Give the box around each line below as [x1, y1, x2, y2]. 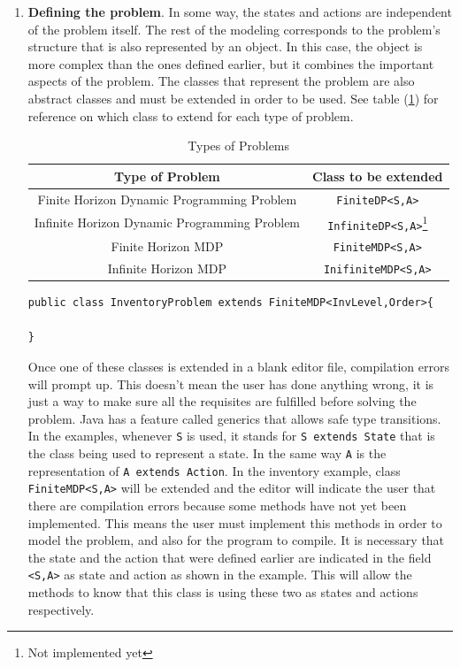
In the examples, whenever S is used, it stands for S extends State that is [27, 426, 435, 445]
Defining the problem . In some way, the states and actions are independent [27, 3, 452, 20]
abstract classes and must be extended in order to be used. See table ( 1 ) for [27, 88, 439, 107]
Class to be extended [312, 166, 443, 185]
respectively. [27, 600, 95, 618]
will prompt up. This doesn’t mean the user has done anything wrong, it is [27, 374, 434, 393]
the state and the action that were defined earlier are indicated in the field [27, 548, 432, 566]
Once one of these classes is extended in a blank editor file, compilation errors [27, 356, 449, 375]
